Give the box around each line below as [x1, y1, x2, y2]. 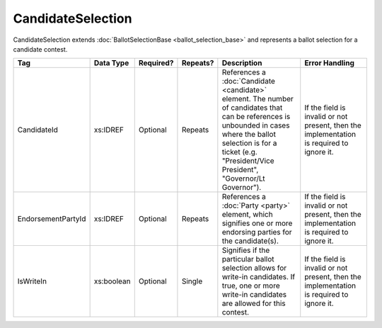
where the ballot [221, 130, 276, 140]
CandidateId [17, 125, 58, 135]
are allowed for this [221, 298, 286, 308]
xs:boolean [93, 276, 131, 286]
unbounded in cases [221, 120, 290, 130]
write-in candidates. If [221, 272, 296, 282]
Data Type [93, 58, 129, 68]
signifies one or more [221, 218, 293, 228]
